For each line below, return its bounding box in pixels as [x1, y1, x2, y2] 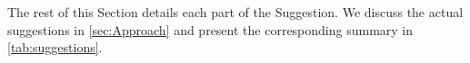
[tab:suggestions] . [7, 38, 103, 57]
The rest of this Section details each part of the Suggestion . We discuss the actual [7, 3, 464, 21]
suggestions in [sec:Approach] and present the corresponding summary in [7, 20, 414, 39]
